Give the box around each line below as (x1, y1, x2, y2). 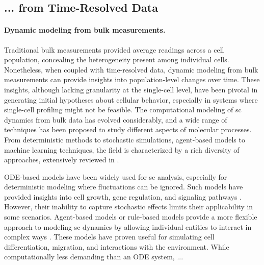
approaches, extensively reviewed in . (4, 154, 119, 165)
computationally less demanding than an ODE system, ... (4, 251, 183, 262)
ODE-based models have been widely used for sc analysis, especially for (4, 171, 227, 182)
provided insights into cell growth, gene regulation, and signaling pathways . (4, 191, 242, 202)
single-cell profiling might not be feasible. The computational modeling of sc (4, 104, 242, 115)
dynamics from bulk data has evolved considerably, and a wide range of (4, 114, 227, 125)
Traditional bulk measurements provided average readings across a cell (4, 44, 224, 55)
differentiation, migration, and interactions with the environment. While (4, 241, 229, 252)
